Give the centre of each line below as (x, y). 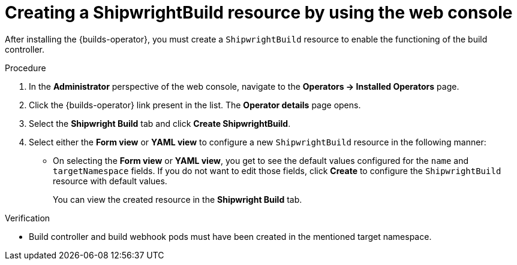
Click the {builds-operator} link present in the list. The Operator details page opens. (195, 105)
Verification (28, 218)
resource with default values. (110, 181)
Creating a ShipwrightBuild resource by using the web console (259, 13)
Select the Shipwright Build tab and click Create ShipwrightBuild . (160, 123)
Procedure (25, 68)
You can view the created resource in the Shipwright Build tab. (178, 199)
